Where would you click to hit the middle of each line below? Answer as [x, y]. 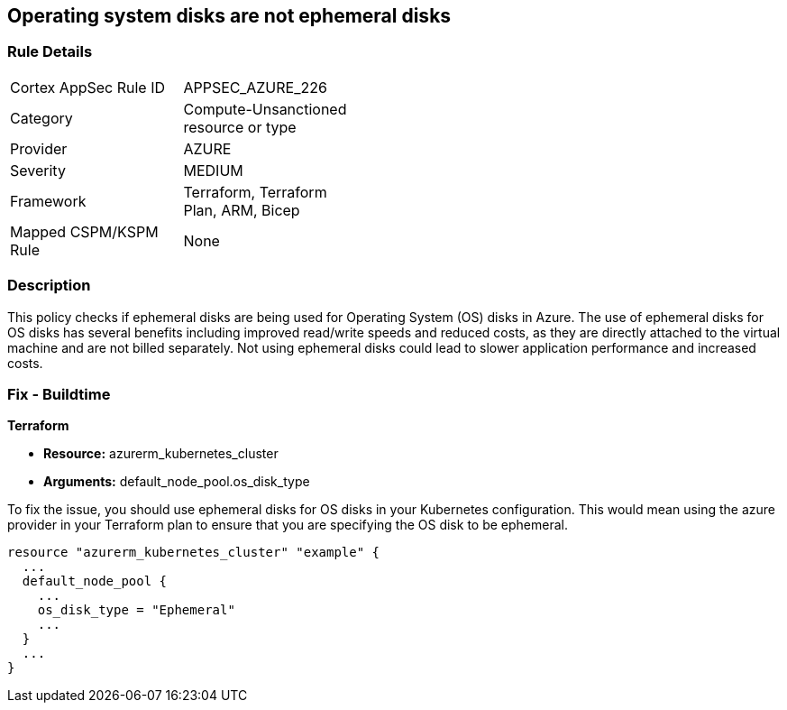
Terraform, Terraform [255, 192]
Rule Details [50, 52]
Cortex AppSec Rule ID [88, 87]
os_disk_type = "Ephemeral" [136, 610]
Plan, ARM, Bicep [242, 210]
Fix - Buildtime [59, 394]
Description [49, 286]
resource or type [240, 127]
